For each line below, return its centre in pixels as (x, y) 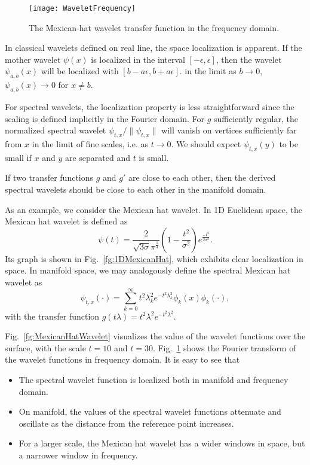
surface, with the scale (45, 347)
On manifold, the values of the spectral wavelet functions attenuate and (150, 411)
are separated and (97, 157)
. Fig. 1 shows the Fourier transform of (224, 347)
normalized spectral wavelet (56, 130)
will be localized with (80, 71)
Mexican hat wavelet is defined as (66, 221)
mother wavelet (33, 59)
